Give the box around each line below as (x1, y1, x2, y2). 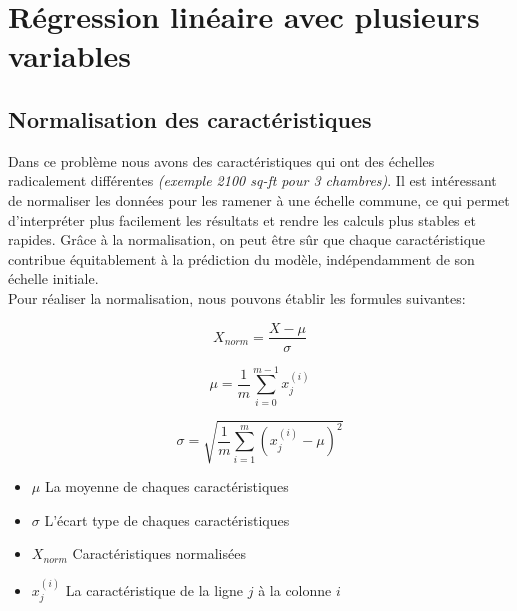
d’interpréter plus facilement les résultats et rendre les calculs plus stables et (8, 209, 476, 230)
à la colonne (258, 579, 332, 600)
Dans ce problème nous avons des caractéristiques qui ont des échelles (8, 150, 435, 171)
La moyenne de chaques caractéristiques (44, 476, 289, 497)
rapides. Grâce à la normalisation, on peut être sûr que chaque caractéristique (8, 229, 486, 250)
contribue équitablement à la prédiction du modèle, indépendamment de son (8, 248, 475, 269)
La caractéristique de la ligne (65, 579, 244, 600)
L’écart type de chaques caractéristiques (44, 509, 290, 530)
